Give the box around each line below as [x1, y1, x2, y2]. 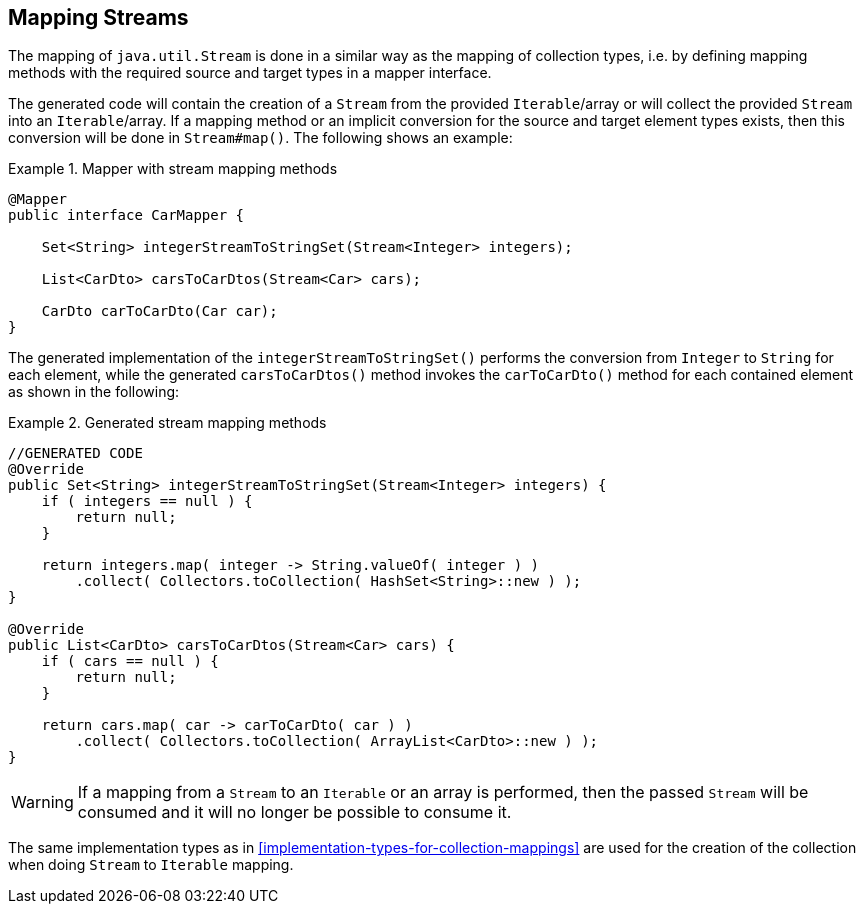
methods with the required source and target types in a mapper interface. [8, 64, 492, 82]
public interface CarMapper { [8, 207, 245, 224]
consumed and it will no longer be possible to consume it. [77, 802, 512, 823]
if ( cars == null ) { [41, 653, 219, 670]
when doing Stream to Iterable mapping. [8, 856, 294, 874]
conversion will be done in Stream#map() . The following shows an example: [8, 129, 513, 147]
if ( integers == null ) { [41, 493, 253, 510]
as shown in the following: [8, 383, 180, 401]
